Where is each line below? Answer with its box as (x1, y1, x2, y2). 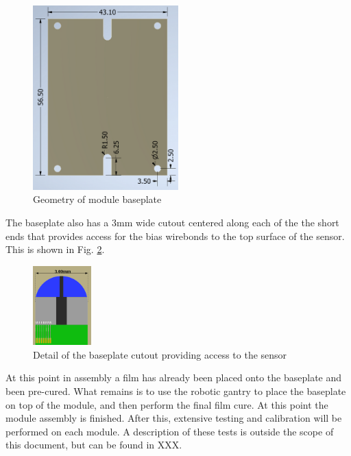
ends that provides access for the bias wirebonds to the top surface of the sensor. (5, 228, 345, 243)
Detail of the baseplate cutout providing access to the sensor (33, 347, 287, 361)
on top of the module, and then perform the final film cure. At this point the (5, 397, 328, 411)
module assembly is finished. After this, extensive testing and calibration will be (5, 411, 342, 425)
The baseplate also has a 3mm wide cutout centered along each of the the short (5, 215, 339, 229)
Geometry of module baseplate (33, 192, 162, 206)
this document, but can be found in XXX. (5, 437, 182, 452)
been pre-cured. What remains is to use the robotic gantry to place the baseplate (5, 384, 346, 398)
